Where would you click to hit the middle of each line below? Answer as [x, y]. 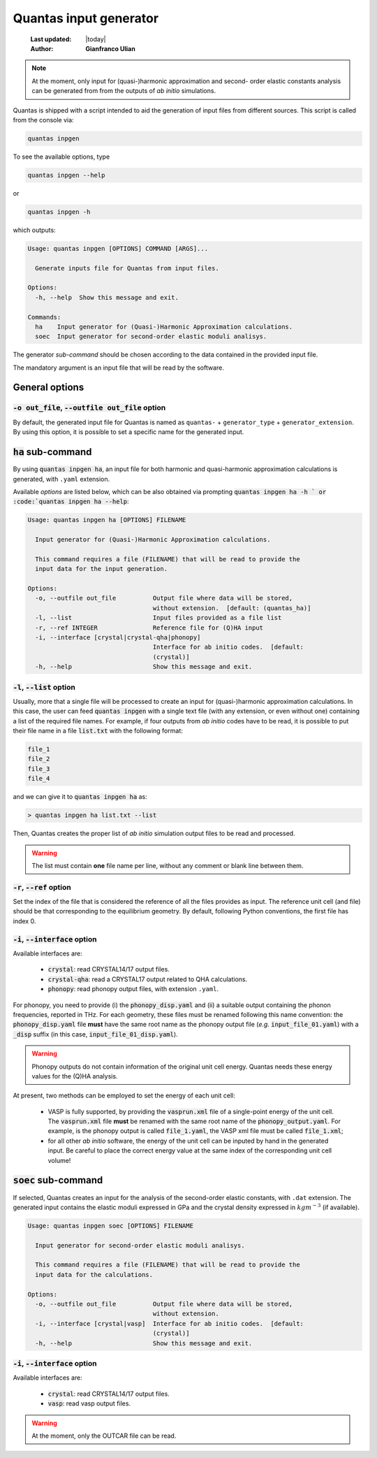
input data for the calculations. [94, 1275]
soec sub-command [58, 1180]
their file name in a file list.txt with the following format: [98, 731]
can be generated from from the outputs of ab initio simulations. [124, 91]
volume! [59, 1160]
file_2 [39, 759]
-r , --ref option [42, 887]
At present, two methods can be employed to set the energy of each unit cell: [124, 1096]
